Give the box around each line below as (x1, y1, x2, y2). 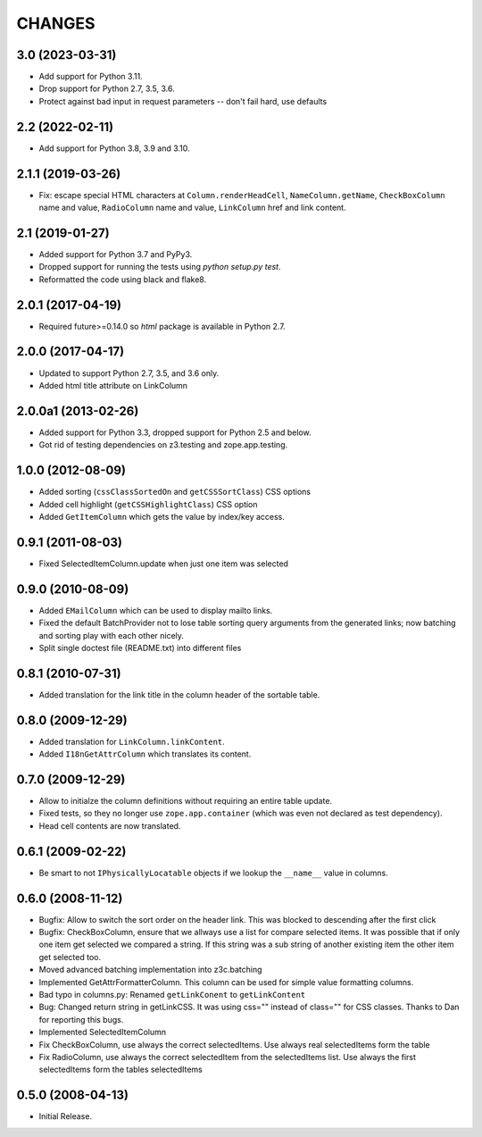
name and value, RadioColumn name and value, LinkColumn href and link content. (38, 202, 347, 213)
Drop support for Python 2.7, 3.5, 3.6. (38, 83, 175, 94)
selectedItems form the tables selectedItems (38, 1064, 203, 1075)
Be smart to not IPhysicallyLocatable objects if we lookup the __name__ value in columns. (38, 867, 388, 878)
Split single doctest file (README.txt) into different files (38, 642, 242, 653)
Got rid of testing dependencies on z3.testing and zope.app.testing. (38, 439, 288, 450)
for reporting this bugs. (38, 1014, 124, 1024)
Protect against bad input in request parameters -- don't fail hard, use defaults (38, 96, 328, 106)
